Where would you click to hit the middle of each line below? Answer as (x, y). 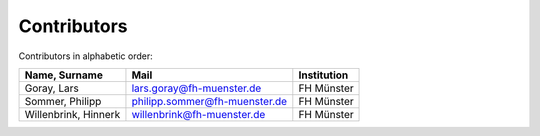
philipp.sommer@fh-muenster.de (209, 101)
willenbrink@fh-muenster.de (198, 114)
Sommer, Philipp (63, 101)
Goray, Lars (51, 88)
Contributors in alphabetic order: (86, 56)
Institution (323, 75)
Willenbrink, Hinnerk (72, 114)
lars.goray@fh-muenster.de (196, 88)
